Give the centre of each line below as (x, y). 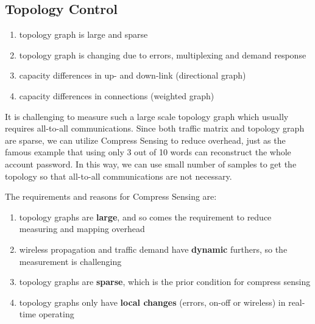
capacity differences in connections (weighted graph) (117, 95)
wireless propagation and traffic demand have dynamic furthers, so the (153, 249)
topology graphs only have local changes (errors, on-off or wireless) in (152, 302)
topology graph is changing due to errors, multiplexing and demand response (163, 55)
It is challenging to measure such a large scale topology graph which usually (147, 116)
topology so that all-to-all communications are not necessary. (119, 176)
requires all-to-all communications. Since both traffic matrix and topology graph (155, 128)
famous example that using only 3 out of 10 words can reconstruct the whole (148, 152)
